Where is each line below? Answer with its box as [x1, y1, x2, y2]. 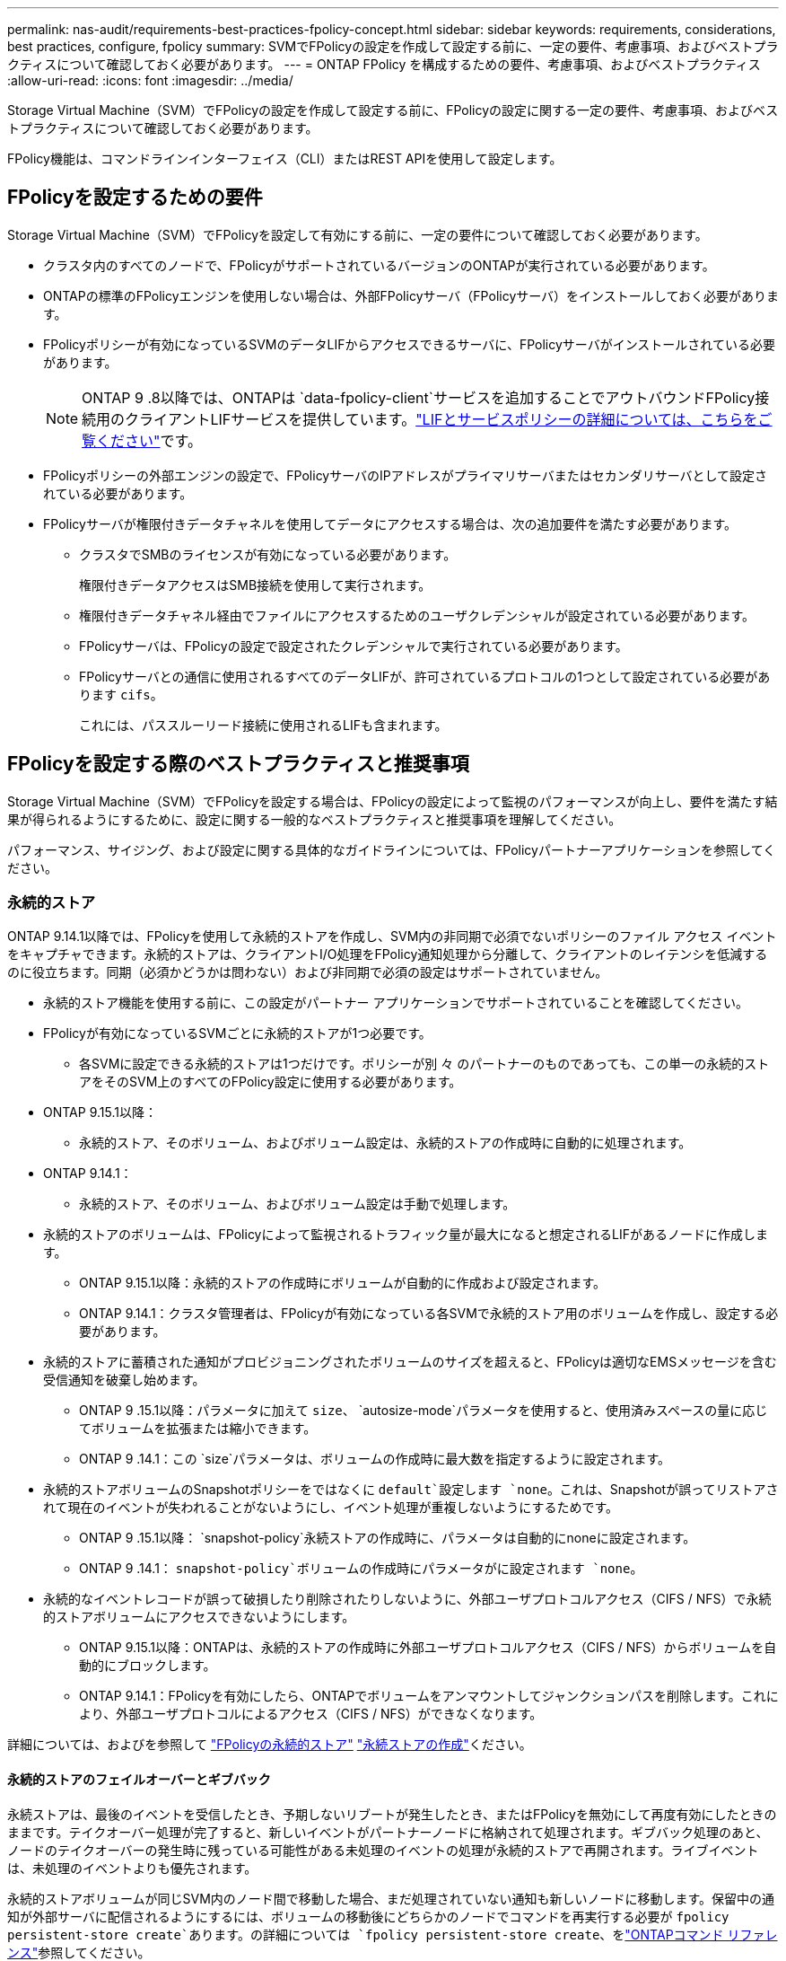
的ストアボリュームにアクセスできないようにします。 [43, 1609, 355, 1625]
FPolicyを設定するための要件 [7, 186, 263, 209]
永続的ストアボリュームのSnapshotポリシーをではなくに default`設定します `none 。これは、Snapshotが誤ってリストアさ [43, 1482, 779, 1498]
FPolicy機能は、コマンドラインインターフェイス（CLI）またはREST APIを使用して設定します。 [7, 151, 563, 166]
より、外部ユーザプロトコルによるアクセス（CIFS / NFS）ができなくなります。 [79, 1706, 543, 1722]
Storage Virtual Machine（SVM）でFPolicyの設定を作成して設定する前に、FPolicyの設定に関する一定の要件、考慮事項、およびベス [7, 102, 779, 118]
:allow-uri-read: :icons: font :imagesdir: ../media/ [7, 73, 293, 88]
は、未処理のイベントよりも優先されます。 [7, 1860, 258, 1876]
